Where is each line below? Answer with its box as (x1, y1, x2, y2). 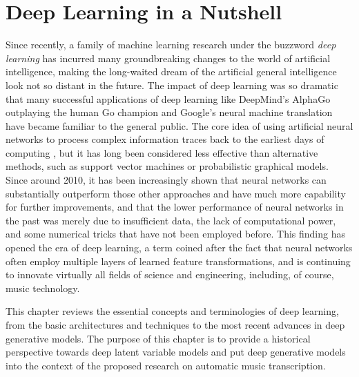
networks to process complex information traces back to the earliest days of (6, 132, 324, 146)
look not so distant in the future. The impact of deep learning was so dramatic (6, 77, 338, 92)
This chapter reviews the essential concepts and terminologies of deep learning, (6, 304, 339, 318)
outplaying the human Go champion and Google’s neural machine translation (6, 105, 333, 119)
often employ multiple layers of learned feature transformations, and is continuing (6, 253, 351, 268)
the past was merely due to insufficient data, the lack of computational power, (6, 213, 336, 227)
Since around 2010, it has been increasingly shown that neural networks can (6, 173, 327, 187)
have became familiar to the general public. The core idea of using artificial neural (6, 118, 353, 133)
